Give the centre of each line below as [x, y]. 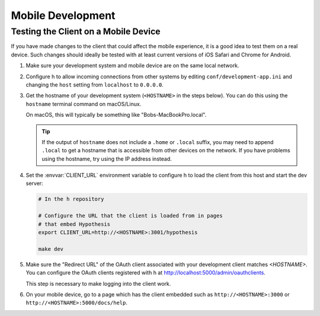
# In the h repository [71, 199]
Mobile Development [63, 15]
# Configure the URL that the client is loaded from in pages [130, 216]
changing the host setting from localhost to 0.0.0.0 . [95, 84]
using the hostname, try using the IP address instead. [107, 159]
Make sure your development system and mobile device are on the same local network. [132, 66]
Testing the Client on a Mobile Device [86, 31]
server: [35, 183]
